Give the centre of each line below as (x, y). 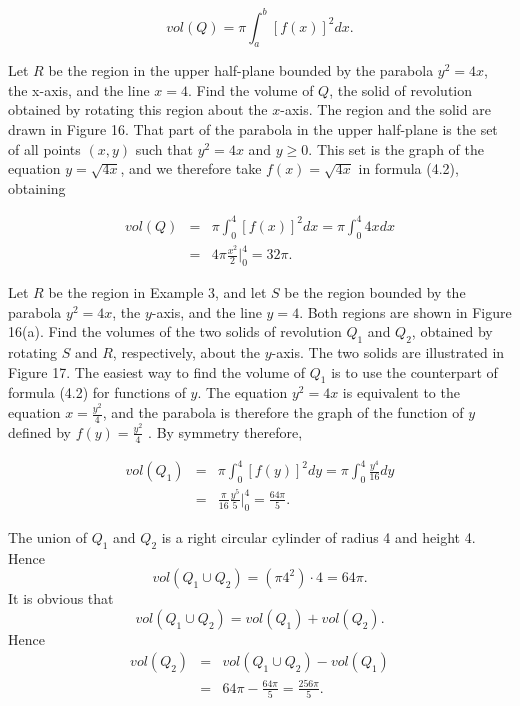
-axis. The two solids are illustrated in (388, 352)
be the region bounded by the (375, 292)
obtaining (37, 187)
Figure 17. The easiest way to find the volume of (157, 371)
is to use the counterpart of (414, 371)
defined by (40, 431)
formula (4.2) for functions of (97, 392)
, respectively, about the (186, 352)
